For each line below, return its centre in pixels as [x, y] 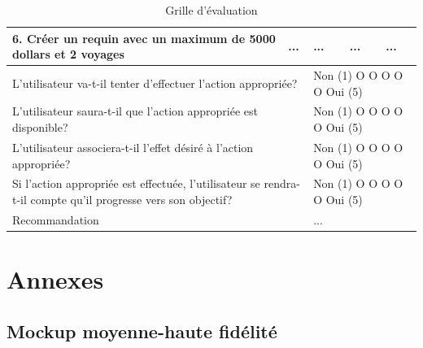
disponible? [40, 127]
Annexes [55, 279]
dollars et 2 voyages [68, 54]
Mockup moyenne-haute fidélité [142, 331]
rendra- [282, 183]
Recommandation [56, 219]
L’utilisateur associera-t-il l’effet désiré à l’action [133, 147]
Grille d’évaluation [211, 10]
